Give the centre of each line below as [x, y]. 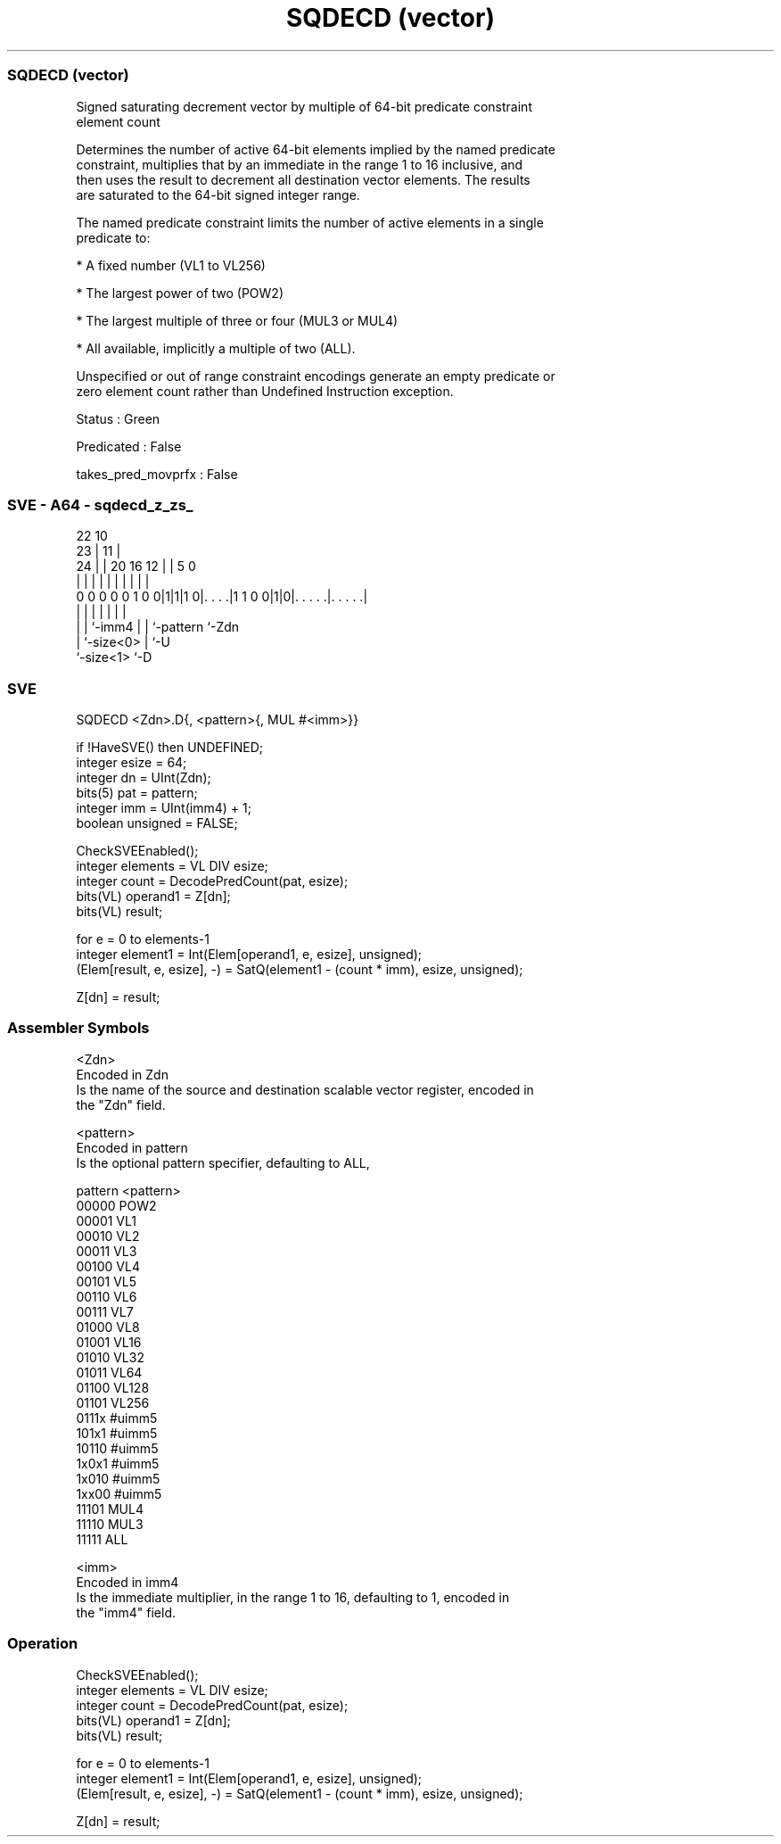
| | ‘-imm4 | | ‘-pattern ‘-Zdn [158, 627]
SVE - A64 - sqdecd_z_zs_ [100, 504]
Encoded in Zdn [122, 1074]
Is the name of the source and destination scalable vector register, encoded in [305, 1089]
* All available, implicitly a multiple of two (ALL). [216, 348]
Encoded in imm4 [127, 1582]
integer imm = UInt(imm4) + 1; [164, 808]
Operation [43, 1644]
